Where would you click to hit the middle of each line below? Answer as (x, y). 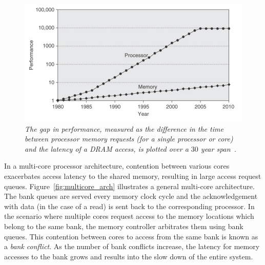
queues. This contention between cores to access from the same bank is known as (131, 236)
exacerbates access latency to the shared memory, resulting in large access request (133, 176)
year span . (219, 148)
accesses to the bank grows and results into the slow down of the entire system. (129, 256)
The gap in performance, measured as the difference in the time (124, 128)
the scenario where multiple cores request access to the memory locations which (129, 216)
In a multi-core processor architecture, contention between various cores (117, 166)
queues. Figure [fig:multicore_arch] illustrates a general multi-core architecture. (129, 186)
